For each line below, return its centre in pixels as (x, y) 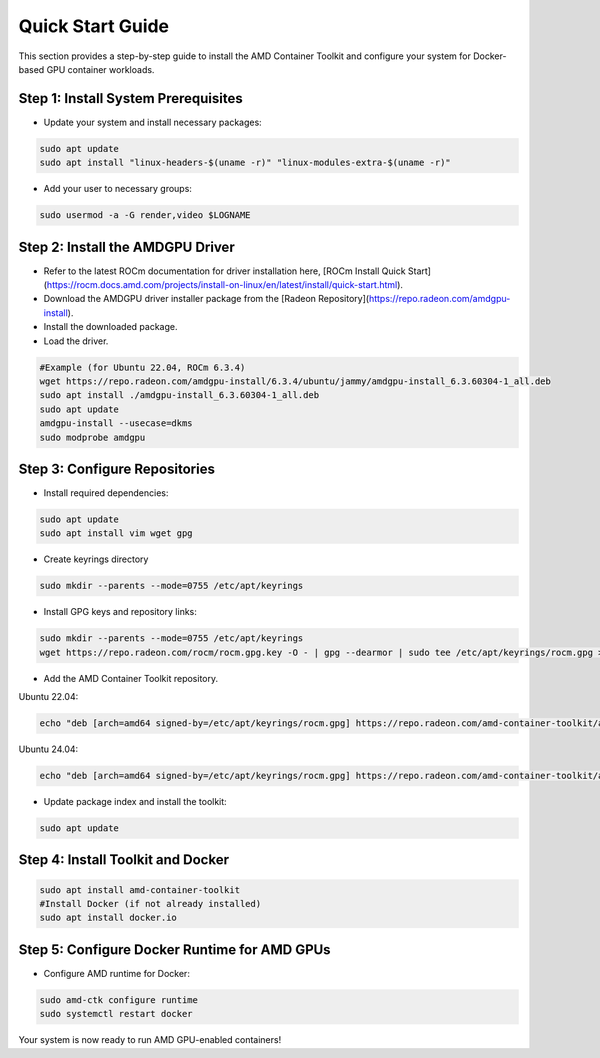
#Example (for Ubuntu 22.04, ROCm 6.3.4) (142, 367)
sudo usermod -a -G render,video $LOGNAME (145, 215)
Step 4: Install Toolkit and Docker (124, 860)
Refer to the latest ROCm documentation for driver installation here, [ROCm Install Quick (224, 271)
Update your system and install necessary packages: (152, 122)
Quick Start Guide (94, 26)
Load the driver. (76, 341)
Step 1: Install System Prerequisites (131, 98)
